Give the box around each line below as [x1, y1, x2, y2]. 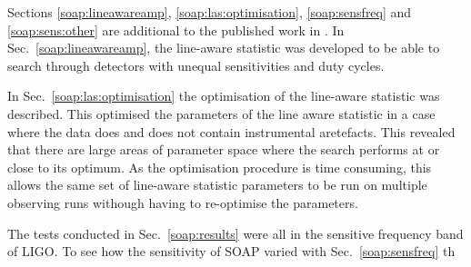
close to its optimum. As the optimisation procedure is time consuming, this [7, 157, 432, 176]
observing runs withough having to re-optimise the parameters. [7, 193, 358, 212]
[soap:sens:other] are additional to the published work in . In [7, 20, 345, 39]
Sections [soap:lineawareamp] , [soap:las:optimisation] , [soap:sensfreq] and [7, 3, 412, 21]
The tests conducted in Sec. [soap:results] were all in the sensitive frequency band [7, 223, 464, 242]
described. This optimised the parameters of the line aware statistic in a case [7, 104, 436, 123]
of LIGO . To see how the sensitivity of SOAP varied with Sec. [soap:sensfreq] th [7, 242, 456, 261]
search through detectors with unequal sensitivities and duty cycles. [7, 55, 385, 74]
